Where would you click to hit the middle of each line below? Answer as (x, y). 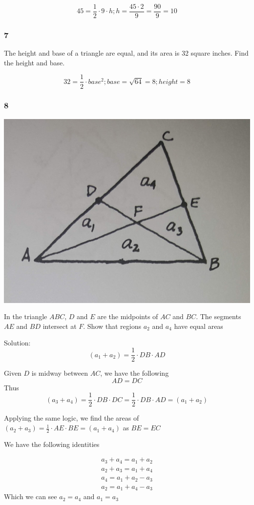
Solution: (17, 342)
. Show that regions (112, 326)
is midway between (60, 373)
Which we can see (31, 496)
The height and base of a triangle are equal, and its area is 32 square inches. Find (126, 53)
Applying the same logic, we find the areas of (72, 418)
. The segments (219, 316)
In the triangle (26, 316)
